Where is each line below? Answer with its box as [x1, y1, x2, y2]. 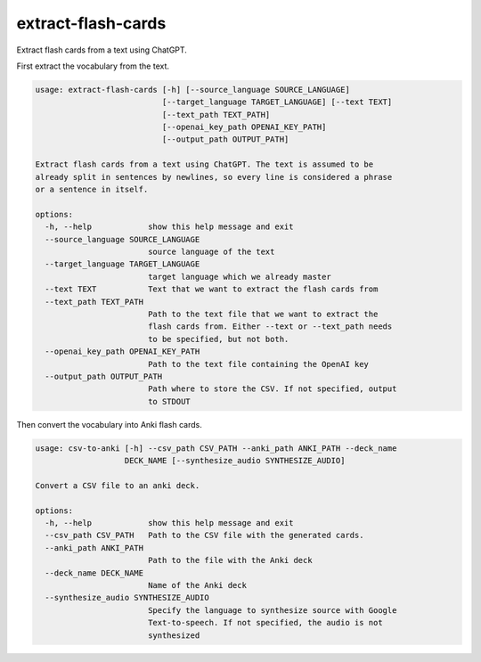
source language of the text [147, 247, 275, 257]
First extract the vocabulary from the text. [16, 61, 169, 71]
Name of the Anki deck [147, 580, 247, 590]
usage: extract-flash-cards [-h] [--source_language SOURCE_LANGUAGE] [35, 85, 351, 94]
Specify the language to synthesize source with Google [147, 605, 397, 615]
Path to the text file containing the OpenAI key [147, 359, 370, 369]
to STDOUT [147, 396, 191, 406]
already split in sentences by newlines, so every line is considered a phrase [35, 172, 393, 182]
